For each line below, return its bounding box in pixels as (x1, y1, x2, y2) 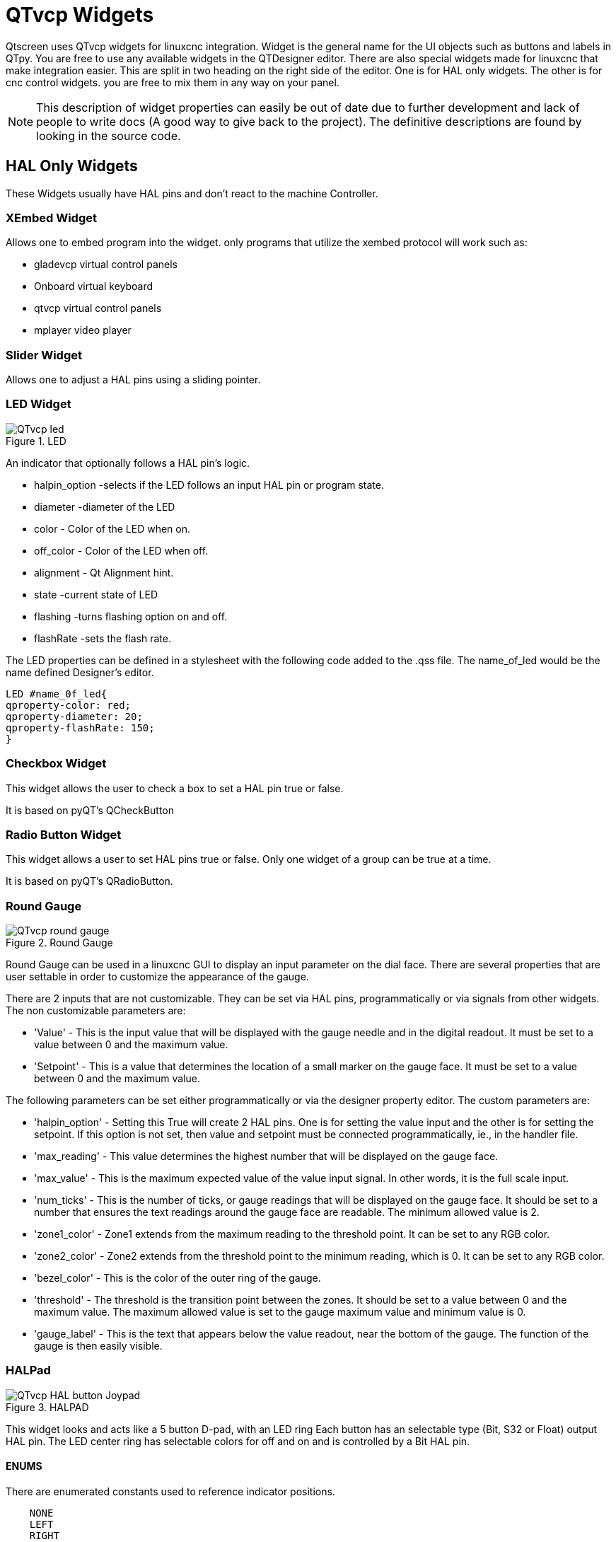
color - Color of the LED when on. (34, 522, 191, 535)
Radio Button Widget (6, 827, 122, 842)
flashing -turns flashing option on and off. (34, 610, 228, 622)
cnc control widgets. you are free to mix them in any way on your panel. (6, 76, 339, 88)
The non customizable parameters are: (6, 1004, 186, 1017)
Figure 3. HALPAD (6, 1401, 89, 1413)
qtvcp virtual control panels (34, 302, 162, 315)
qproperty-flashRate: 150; (6, 721, 155, 734)
